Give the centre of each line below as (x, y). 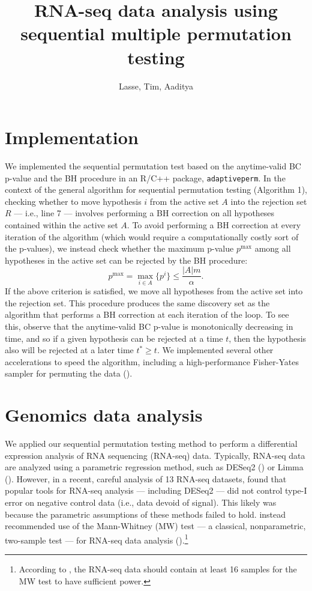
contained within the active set (61, 225)
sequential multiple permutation (156, 33)
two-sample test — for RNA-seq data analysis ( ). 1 (97, 539)
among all (273, 248)
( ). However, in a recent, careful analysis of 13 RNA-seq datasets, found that (146, 478)
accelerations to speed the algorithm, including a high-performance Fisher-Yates (152, 361)
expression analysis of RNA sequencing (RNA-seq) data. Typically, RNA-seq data (155, 455)
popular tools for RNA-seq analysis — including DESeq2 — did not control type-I (156, 490)
